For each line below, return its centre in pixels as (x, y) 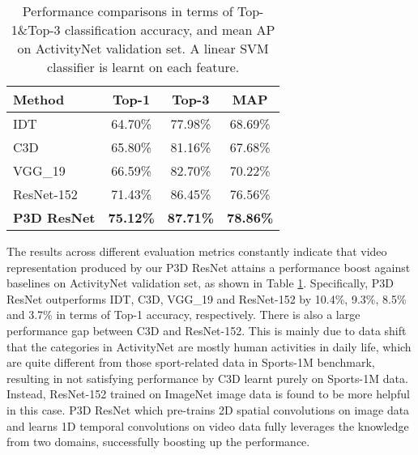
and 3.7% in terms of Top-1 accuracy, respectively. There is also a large (183, 315)
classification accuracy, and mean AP (170, 30)
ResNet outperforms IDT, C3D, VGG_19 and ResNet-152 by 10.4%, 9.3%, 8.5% (207, 298)
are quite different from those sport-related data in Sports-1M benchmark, (191, 362)
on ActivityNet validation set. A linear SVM (143, 48)
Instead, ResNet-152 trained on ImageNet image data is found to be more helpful (208, 394)
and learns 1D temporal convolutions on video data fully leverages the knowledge (208, 425)
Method (39, 99)
